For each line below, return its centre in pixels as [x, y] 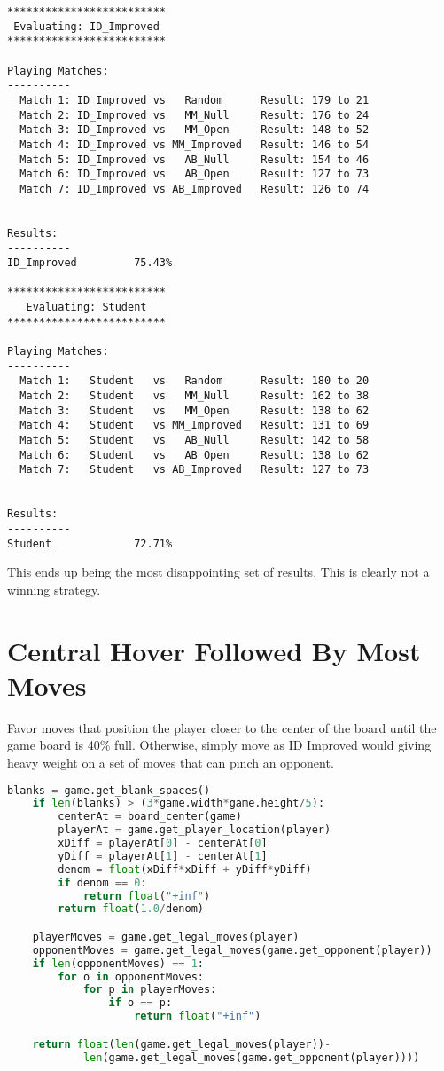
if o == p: [140, 1003]
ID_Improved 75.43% [90, 263]
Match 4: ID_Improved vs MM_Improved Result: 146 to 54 [195, 144]
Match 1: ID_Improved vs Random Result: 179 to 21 [195, 100]
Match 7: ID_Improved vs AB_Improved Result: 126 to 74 [195, 189]
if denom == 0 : [102, 882]
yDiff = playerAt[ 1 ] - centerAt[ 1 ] [163, 856]
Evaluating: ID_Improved [86, 26]
